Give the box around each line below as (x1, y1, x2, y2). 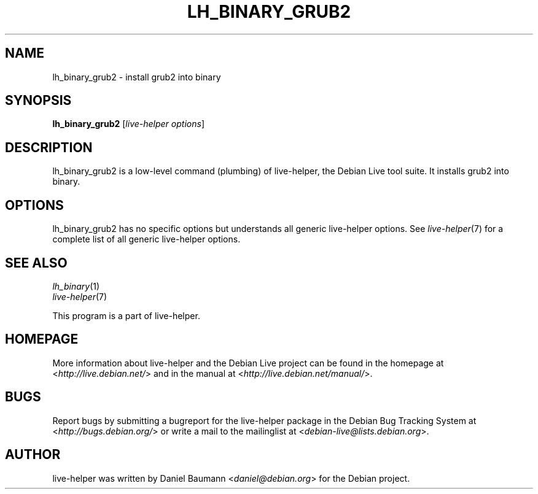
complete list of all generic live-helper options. (52, 234, 241, 245)
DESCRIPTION (5, 139, 93, 155)
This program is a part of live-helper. (52, 310, 200, 321)
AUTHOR (5, 447, 61, 463)
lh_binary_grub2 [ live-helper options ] (52, 118, 205, 129)
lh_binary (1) (52, 280, 100, 291)
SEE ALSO (5, 255, 68, 271)
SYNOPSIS (5, 93, 72, 109)
